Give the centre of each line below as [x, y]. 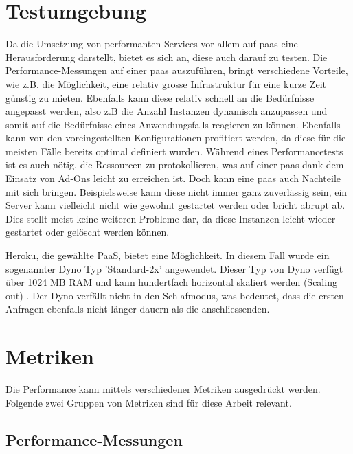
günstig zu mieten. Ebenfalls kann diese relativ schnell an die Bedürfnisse [160, 97]
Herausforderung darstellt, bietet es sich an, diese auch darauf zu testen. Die [167, 57]
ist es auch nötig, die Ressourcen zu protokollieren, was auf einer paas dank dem [175, 164]
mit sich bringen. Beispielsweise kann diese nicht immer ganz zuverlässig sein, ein [176, 191]
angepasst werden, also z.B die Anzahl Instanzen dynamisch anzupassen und [167, 111]
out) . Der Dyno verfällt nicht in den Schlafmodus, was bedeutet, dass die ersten [175, 295]
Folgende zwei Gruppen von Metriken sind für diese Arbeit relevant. [149, 402]
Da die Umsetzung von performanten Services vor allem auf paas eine [152, 44]
